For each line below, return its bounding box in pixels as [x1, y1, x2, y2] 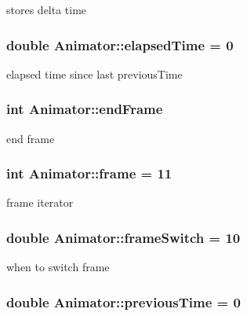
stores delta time [6, 2, 87, 17]
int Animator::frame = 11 [6, 164, 173, 183]
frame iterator [6, 194, 74, 211]
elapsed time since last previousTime [6, 65, 183, 82]
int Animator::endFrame [6, 99, 163, 119]
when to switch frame [6, 259, 110, 275]
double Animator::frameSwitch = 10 [6, 227, 241, 247]
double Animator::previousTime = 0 [6, 292, 241, 311]
